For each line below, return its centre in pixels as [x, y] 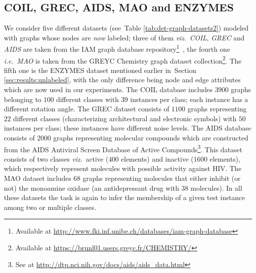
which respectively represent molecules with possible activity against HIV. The [123, 168]
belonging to [23, 99]
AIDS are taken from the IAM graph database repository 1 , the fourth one [117, 48]
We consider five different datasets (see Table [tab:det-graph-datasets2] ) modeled [126, 28]
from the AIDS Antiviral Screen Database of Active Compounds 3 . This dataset [123, 148]
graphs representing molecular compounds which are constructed [151, 138]
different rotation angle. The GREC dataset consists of [87, 109]
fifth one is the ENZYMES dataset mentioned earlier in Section [100, 70]
